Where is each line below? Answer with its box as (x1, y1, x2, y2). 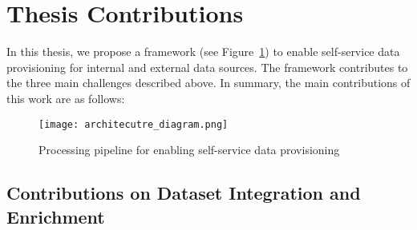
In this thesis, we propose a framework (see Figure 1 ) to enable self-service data (6, 43, 400, 60)
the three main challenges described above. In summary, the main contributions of (6, 74, 411, 91)
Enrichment (6, 204, 105, 228)
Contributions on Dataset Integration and (6, 180, 361, 205)
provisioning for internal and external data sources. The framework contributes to (6, 58, 408, 75)
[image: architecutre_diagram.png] (38, 118, 229, 130)
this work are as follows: (6, 89, 125, 106)
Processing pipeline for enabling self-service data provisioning (38, 141, 340, 158)
